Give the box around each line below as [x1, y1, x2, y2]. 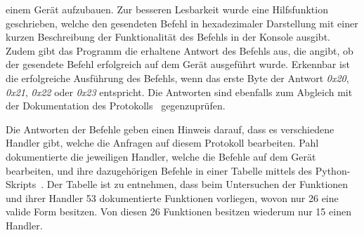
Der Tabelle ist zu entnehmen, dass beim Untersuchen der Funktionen [46, 177, 349, 192]
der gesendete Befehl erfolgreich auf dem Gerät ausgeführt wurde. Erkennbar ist [6, 57, 350, 72]
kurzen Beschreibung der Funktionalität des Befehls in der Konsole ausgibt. [6, 29, 330, 44]
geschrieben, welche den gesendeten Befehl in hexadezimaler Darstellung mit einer [6, 15, 358, 30]
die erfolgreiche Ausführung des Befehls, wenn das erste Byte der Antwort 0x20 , [6, 70, 349, 85]
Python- [315, 163, 351, 177]
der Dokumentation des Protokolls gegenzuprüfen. [6, 98, 226, 113]
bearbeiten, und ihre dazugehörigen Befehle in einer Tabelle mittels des [6, 163, 313, 177]
